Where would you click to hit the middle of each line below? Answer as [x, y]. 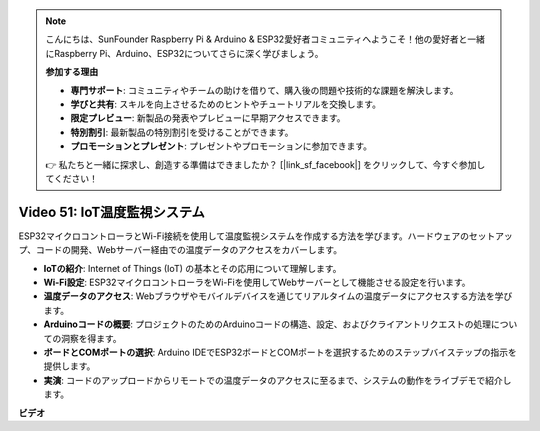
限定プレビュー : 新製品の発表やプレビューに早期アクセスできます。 [208, 118]
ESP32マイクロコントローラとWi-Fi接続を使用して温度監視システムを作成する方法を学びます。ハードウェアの [244, 236]
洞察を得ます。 [91, 338]
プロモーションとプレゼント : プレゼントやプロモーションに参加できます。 [221, 146]
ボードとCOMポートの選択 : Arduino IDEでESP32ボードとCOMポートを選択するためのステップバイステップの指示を [280, 352]
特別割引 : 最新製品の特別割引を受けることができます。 [182, 132]
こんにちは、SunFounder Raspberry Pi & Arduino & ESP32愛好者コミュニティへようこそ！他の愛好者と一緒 [265, 39]
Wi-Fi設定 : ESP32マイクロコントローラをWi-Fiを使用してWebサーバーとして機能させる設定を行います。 [257, 282]
